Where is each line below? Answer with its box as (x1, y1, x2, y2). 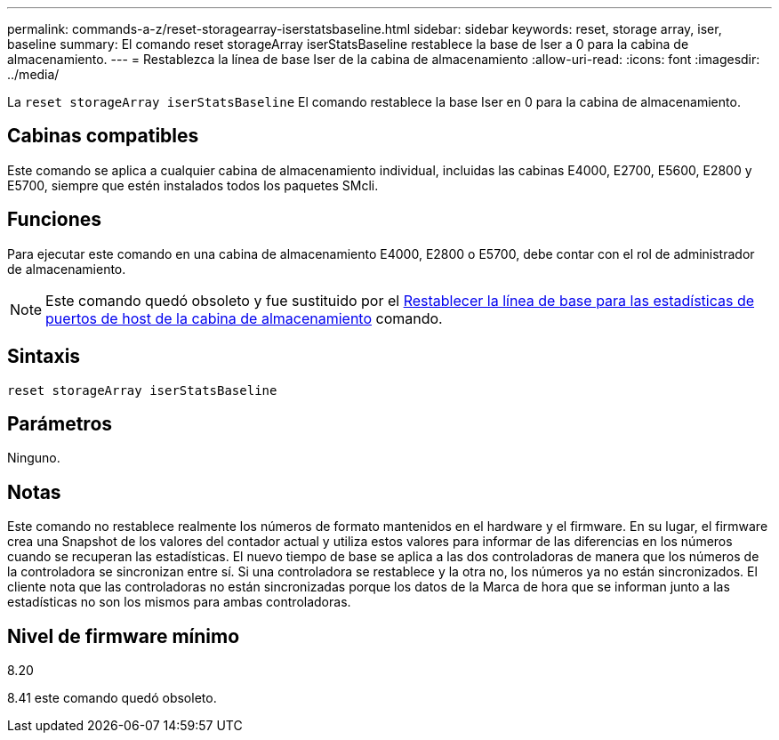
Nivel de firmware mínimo (7, 624, 240, 647)
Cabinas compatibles (7, 125, 199, 148)
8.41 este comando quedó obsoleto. (7, 690, 217, 706)
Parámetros (7, 412, 113, 435)
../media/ (7, 67, 60, 82)
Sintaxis (7, 345, 81, 368)
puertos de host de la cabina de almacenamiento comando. (45, 309, 443, 327)
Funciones (7, 208, 102, 231)
